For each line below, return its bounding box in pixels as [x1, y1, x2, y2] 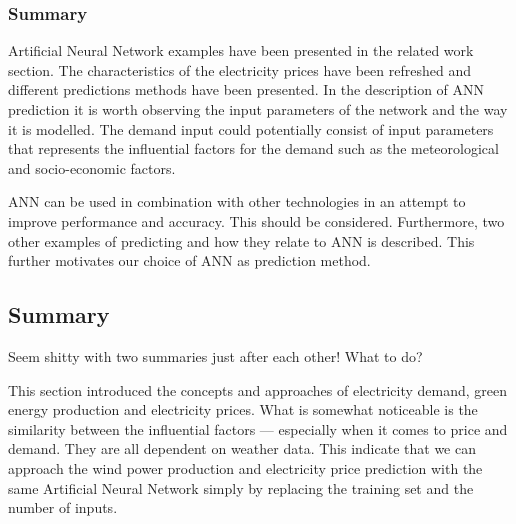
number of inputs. [8, 497, 118, 518]
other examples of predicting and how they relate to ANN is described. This [8, 230, 475, 251]
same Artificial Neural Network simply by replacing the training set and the [8, 477, 474, 498]
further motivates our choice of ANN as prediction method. [8, 250, 371, 271]
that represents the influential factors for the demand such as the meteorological [8, 138, 499, 159]
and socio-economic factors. [8, 157, 176, 178]
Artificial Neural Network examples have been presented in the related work [8, 40, 474, 61]
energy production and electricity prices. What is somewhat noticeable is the [8, 399, 478, 420]
